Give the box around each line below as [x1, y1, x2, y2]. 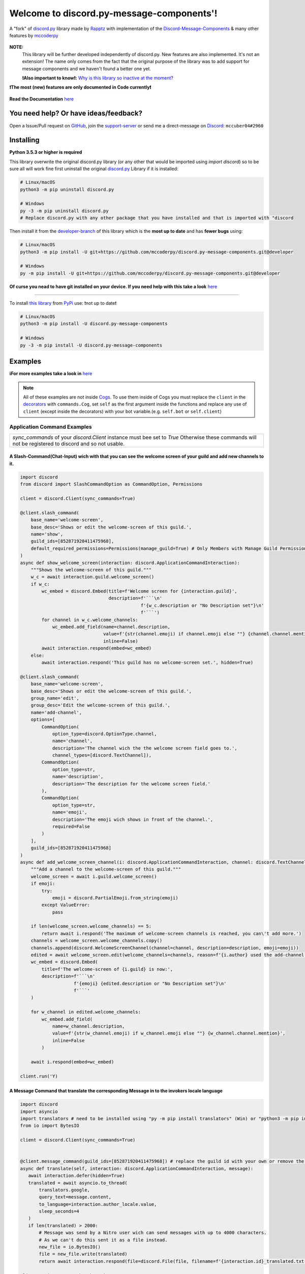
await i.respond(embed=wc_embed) [30, 1059, 114, 1065]
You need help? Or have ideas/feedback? [9, 109, 142, 118]
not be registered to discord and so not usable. [12, 440, 125, 447]
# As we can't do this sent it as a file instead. [39, 1237, 168, 1243]
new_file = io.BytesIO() [39, 1244, 101, 1250]
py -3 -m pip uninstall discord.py [20, 208, 109, 214]
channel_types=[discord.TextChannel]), [52, 752, 152, 758]
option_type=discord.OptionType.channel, [52, 731, 157, 736]
